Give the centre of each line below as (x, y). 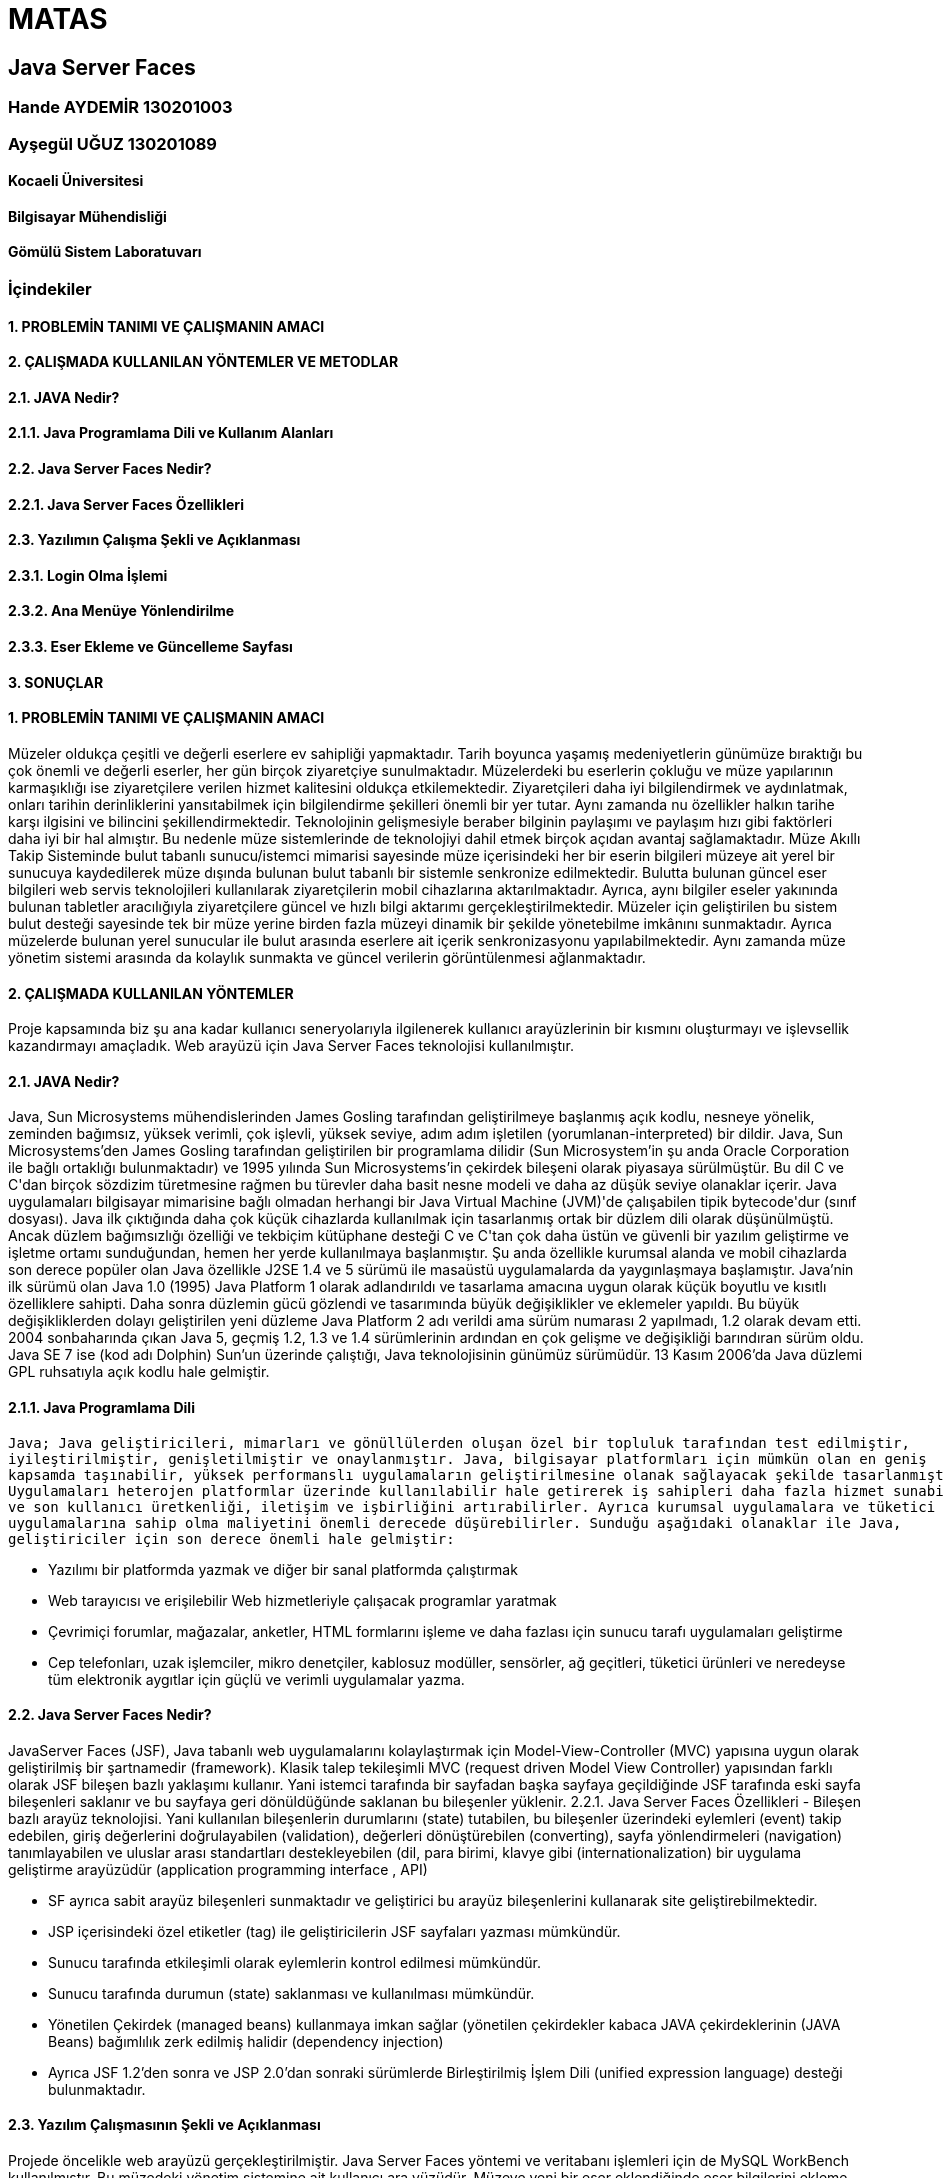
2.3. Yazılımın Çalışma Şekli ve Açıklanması (154, 540)
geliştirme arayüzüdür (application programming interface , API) (218, 1869)
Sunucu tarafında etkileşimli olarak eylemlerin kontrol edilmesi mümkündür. (294, 1962)
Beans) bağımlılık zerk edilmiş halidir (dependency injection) (246, 2041)
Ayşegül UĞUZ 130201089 (112, 143)
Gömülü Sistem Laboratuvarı (105, 252)
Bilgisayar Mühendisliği (87, 216)
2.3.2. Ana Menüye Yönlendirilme (121, 611)
